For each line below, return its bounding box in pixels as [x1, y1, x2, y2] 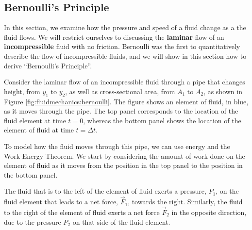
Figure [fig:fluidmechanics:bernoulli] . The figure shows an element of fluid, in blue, [4, 96, 249, 106]
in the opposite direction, [171, 207, 247, 217]
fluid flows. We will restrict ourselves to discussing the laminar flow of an [4, 32, 224, 42]
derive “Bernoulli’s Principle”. [4, 60, 92, 70]
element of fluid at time [4, 125, 74, 135]
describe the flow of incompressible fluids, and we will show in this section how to [4, 50, 247, 61]
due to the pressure [4, 216, 61, 227]
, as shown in [203, 86, 242, 96]
